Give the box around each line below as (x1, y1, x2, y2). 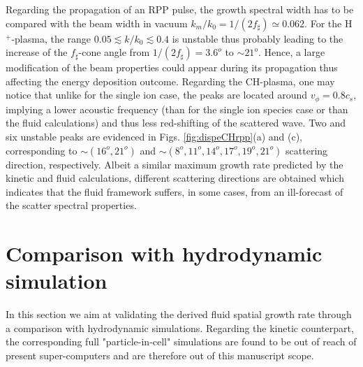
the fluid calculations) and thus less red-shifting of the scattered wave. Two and (6, 115, 346, 130)
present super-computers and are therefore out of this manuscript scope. (6, 348, 314, 363)
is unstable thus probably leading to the (172, 31, 343, 45)
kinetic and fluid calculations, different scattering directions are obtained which (6, 171, 344, 185)
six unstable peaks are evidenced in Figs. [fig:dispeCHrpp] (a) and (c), (6, 129, 302, 144)
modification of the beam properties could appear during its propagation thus (6, 60, 338, 75)
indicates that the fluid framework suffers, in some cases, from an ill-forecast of (6, 184, 343, 199)
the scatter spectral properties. (6, 198, 137, 213)
